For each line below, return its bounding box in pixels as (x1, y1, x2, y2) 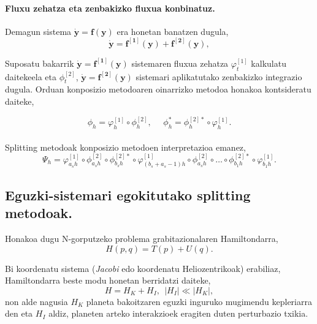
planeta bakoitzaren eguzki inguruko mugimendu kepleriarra (86, 295, 312, 307)
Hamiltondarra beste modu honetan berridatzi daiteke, (5, 274, 211, 287)
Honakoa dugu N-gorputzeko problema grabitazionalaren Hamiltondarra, (5, 232, 278, 245)
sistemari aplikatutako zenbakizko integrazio (136, 70, 302, 83)
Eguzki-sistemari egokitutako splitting (5, 185, 251, 204)
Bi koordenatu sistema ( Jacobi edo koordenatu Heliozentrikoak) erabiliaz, (5, 262, 281, 274)
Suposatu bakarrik (5, 56, 74, 69)
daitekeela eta (5, 70, 56, 83)
